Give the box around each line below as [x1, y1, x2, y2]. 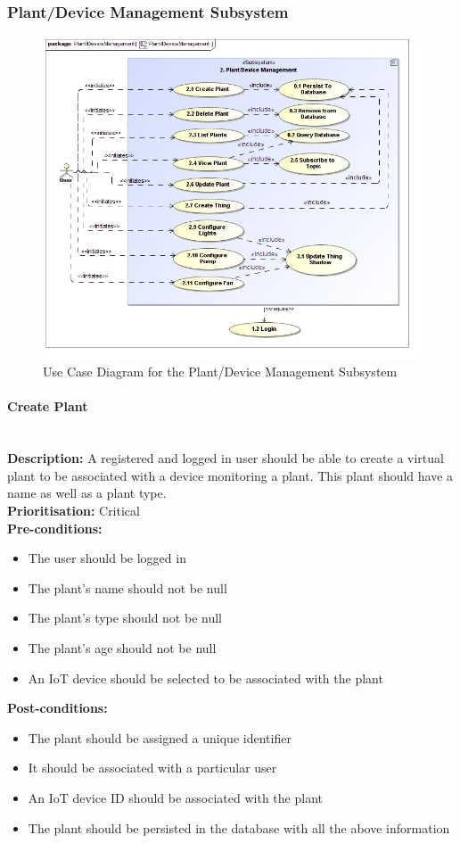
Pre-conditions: [7, 518, 103, 537]
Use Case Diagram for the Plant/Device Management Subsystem [43, 362, 398, 381]
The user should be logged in [28, 549, 186, 567]
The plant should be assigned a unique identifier [28, 728, 292, 747]
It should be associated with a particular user [28, 758, 277, 777]
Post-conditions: [7, 698, 108, 717]
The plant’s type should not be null [28, 608, 222, 627]
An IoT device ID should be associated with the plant [28, 788, 323, 806]
